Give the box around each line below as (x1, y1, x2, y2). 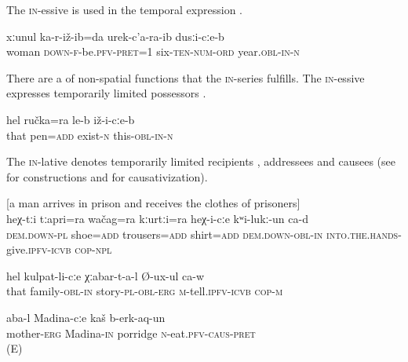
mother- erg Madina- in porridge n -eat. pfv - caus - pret (6, 324, 256, 341)
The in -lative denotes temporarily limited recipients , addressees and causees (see (6, 153, 395, 170)
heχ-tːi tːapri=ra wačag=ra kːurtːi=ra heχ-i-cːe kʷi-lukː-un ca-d (6, 210, 308, 226)
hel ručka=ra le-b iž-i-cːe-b (6, 111, 135, 127)
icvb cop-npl (51, 241, 112, 258)
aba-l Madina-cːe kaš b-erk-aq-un (6, 309, 166, 325)
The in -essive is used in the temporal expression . (6, 2, 242, 17)
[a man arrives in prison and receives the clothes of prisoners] (6, 195, 301, 211)
